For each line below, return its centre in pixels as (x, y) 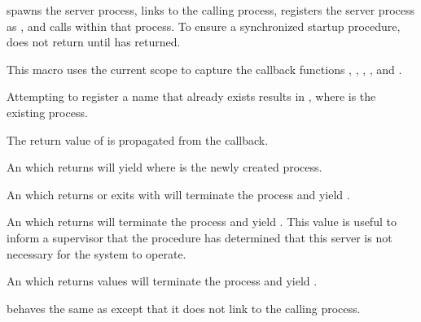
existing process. (47, 112)
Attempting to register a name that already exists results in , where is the (191, 96)
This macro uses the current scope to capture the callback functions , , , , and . (204, 69)
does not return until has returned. (94, 42)
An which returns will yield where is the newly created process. (164, 167)
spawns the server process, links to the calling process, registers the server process (210, 10)
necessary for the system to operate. (96, 253)
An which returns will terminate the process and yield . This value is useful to (202, 222)
